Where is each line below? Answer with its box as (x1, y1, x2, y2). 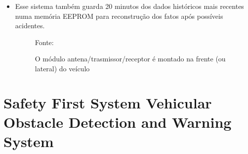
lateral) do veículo (35, 63, 90, 73)
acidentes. (15, 20, 45, 31)
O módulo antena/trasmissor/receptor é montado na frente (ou (35, 53, 226, 64)
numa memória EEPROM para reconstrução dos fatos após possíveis (15, 10, 223, 21)
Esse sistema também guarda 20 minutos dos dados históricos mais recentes (15, 1, 244, 11)
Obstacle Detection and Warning (3, 111, 232, 132)
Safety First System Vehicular (3, 92, 212, 112)
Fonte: (35, 37, 54, 47)
